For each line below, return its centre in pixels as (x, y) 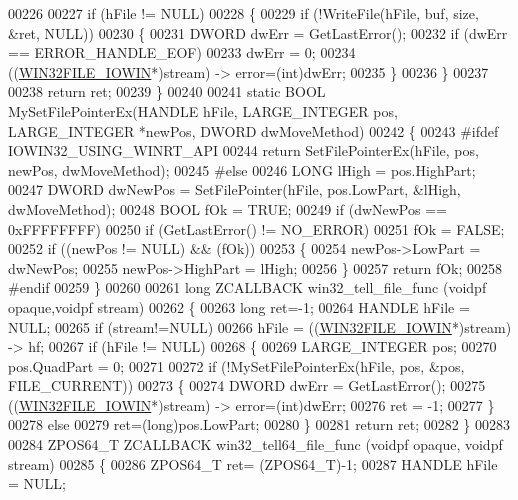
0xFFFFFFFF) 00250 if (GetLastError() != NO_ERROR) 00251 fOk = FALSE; (256, 228)
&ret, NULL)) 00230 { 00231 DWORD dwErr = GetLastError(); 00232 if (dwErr (258, 32)
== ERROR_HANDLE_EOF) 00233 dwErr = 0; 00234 (182, 52)
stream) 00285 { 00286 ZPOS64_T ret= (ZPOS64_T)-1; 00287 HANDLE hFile (253, 463)
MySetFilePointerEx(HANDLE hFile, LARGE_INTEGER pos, (203, 110)
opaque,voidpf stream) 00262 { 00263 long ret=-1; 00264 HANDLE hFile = (239, 306)
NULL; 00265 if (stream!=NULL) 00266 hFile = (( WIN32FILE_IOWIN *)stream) (260, 326)
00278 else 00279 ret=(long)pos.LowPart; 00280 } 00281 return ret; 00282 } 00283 (259, 424)
